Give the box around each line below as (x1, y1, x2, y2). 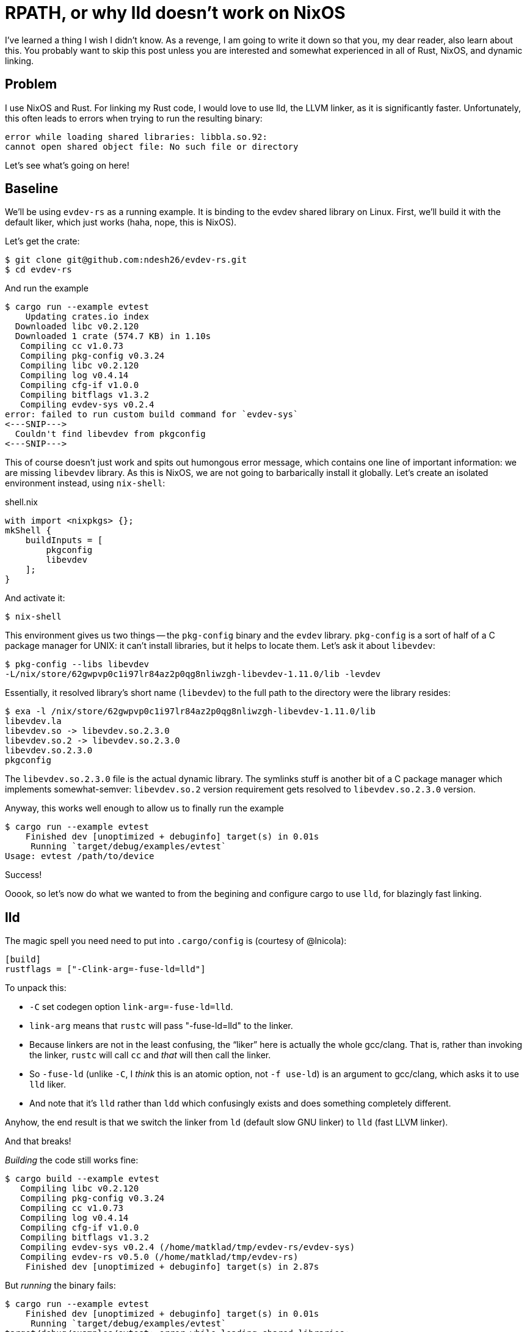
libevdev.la (5, 716, 62, 726)
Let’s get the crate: (5, 236, 80, 247)
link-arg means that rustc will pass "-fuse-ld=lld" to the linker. (29, 1020, 293, 1031)
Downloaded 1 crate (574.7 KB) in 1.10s (15, 331, 211, 342)
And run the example (5, 283, 89, 294)
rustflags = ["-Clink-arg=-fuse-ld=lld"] (5, 964, 206, 975)
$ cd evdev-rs (5, 265, 72, 275)
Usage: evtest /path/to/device (5, 851, 154, 862)
